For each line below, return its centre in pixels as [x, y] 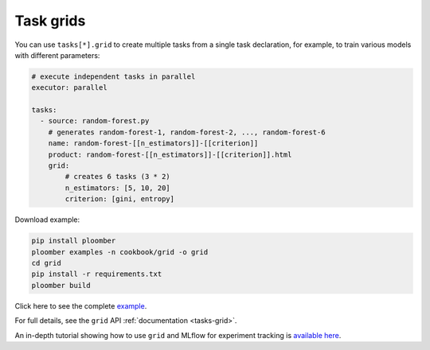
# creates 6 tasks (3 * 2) [117, 177]
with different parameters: [57, 55]
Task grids [50, 21]
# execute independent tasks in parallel [113, 76]
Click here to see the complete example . [81, 305]
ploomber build [61, 285]
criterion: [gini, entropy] [120, 199]
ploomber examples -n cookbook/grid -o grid [120, 252]
